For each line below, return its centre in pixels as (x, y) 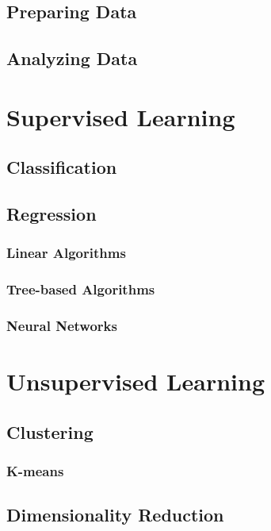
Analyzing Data (72, 58)
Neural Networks (62, 326)
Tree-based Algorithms (81, 289)
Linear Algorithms (66, 253)
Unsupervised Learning (135, 381)
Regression (52, 214)
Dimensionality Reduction (115, 515)
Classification (62, 167)
